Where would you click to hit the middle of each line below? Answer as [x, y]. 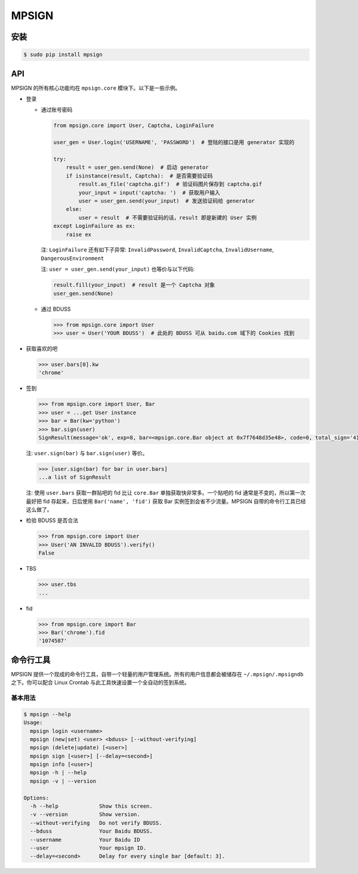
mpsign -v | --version [63, 781]
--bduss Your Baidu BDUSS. [92, 831]
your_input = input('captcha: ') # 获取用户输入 [149, 192]
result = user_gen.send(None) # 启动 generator [137, 168]
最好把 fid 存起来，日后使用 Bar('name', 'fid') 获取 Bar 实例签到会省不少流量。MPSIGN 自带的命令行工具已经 [166, 501]
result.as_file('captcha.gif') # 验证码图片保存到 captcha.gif [170, 184]
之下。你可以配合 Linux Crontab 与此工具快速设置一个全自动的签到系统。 [101, 683]
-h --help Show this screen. [92, 806]
